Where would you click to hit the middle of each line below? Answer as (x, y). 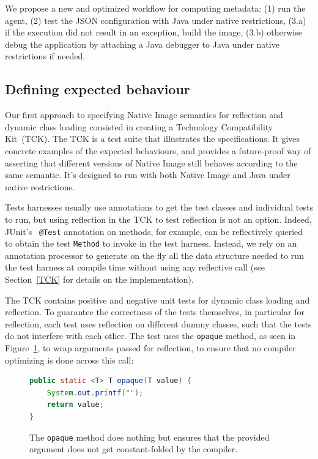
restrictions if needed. (45, 56)
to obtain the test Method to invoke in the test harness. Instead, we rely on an (151, 243)
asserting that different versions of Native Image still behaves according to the (151, 162)
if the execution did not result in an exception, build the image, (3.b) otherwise (153, 32)
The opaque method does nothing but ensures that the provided (150, 437)
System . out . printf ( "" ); (95, 393)
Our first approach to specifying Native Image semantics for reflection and (144, 115)
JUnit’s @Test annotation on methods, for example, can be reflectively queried (154, 231)
